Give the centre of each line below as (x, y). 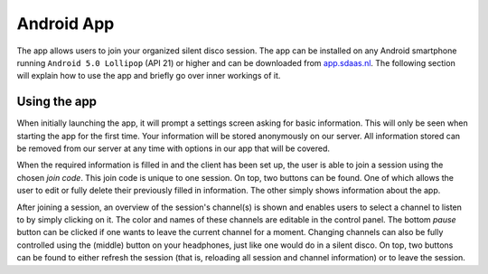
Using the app (57, 102)
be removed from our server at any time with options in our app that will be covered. (173, 148)
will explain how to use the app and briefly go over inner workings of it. (149, 76)
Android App (66, 24)
